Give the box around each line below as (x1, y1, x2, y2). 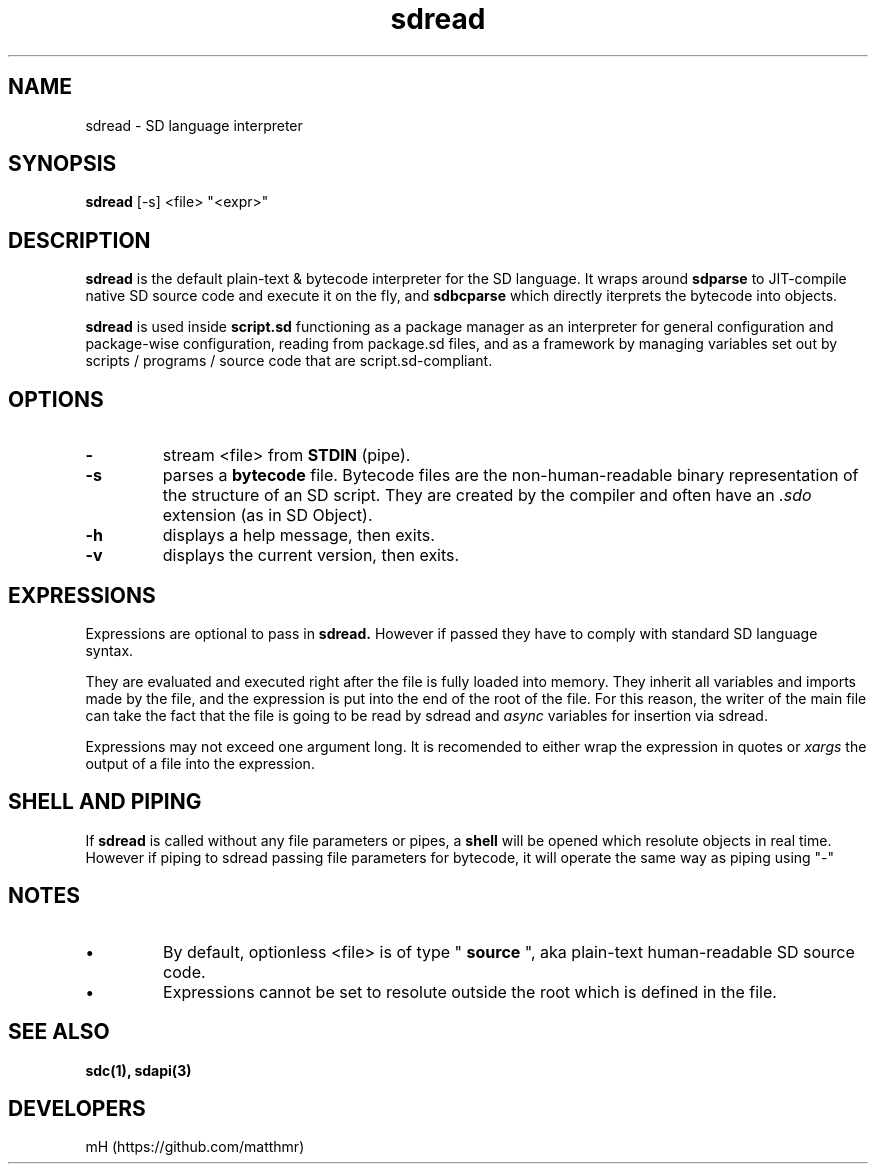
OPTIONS (8, 386, 104, 412)
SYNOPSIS (8, 151, 117, 177)
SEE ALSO (8, 1019, 110, 1045)
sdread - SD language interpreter (85, 116, 303, 134)
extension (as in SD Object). (162, 505, 373, 526)
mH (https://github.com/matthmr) (85, 1138, 305, 1156)
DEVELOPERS (8, 1095, 146, 1121)
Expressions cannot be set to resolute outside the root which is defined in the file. (163, 981, 777, 1002)
